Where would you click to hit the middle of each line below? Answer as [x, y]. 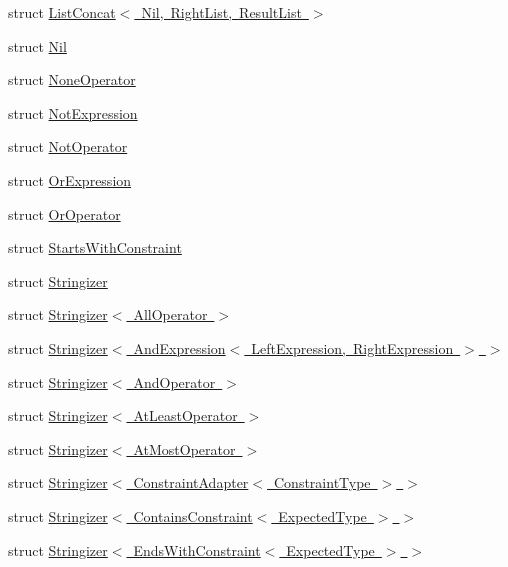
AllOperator [170, 314]
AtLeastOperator [185, 415]
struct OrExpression [70, 179]
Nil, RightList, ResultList [221, 12]
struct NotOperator [68, 146]
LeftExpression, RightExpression [352, 347]
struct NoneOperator [72, 79]
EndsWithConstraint [197, 549]
